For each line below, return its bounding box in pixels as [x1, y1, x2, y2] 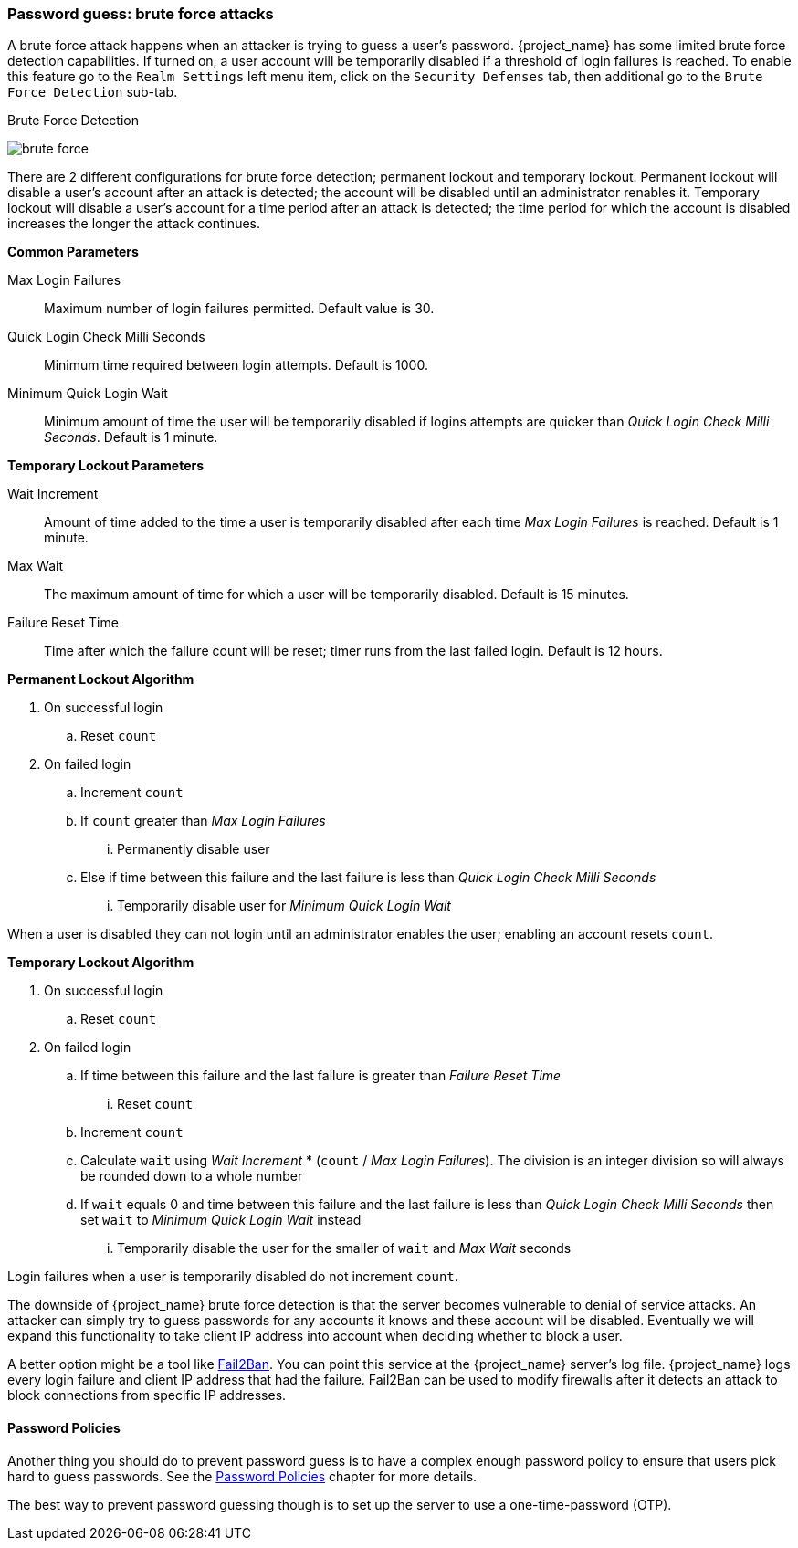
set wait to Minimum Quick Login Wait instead [80, 1212, 362, 1228]
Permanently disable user [117, 841, 270, 858]
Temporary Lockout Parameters [7, 458, 205, 474]
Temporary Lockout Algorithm [7, 954, 194, 971]
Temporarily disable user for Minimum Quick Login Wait [117, 898, 451, 914]
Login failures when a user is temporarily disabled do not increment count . [7, 1269, 458, 1285]
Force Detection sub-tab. [7, 84, 178, 100]
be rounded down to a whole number [80, 1168, 303, 1185]
